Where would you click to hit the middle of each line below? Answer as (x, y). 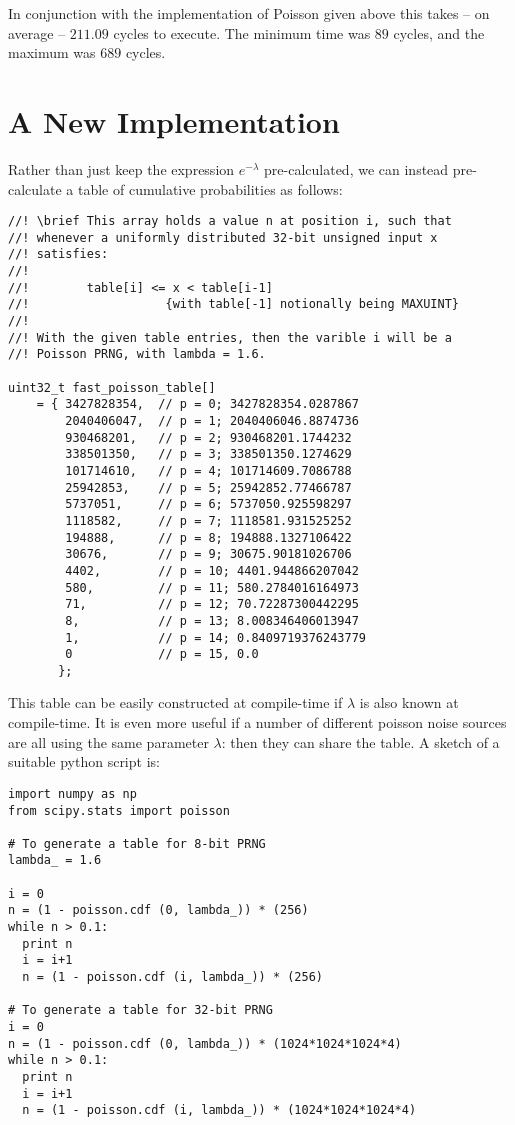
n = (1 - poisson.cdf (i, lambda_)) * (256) (172, 977)
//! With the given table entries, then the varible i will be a (230, 337)
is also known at (409, 702)
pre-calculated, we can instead (356, 168)
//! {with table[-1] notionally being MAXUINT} (234, 304)
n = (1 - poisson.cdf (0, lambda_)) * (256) (158, 910)
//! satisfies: (58, 254)
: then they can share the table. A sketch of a (360, 741)
